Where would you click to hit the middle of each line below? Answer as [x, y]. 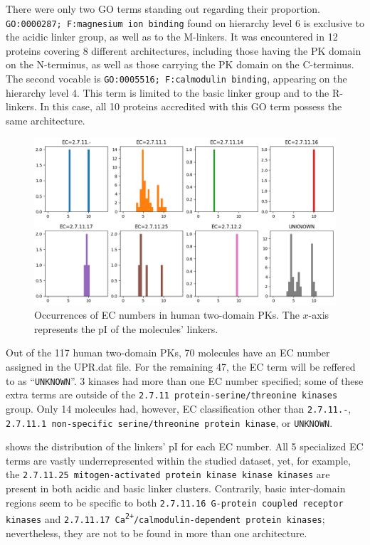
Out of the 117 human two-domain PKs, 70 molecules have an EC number [168, 353]
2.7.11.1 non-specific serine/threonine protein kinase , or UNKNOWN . [169, 422]
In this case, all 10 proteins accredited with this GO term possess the [191, 106]
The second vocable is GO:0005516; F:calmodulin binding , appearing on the [176, 79]
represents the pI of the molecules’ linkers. [126, 328]
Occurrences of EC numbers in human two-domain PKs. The [167, 315]
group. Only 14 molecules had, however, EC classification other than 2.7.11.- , [179, 408]
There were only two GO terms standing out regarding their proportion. [163, 9]
